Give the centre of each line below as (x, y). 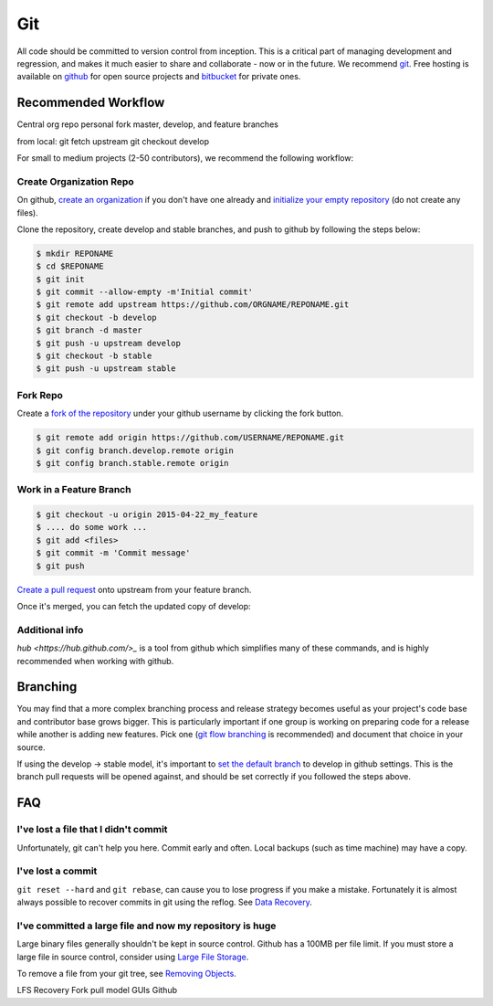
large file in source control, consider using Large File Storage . (133, 957)
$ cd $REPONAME (70, 266)
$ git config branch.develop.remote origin (135, 450)
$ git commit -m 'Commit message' (113, 553)
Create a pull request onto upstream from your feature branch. (134, 589)
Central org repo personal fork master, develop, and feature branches (147, 124)
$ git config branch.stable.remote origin (132, 463)
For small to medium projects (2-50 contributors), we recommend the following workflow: (185, 158)
